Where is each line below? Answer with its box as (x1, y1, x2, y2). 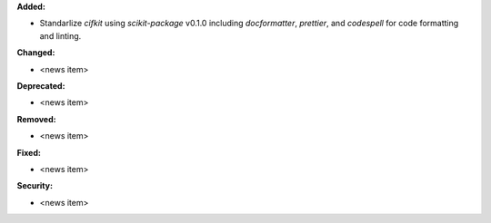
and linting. (39, 30, 82, 41)
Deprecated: (16, 80, 65, 91)
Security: (16, 180, 54, 191)
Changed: (16, 47, 55, 58)
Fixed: (16, 147, 41, 158)
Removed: (16, 113, 56, 124)
